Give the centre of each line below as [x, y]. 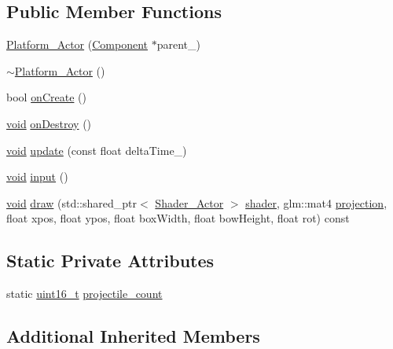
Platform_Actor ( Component [77, 44]
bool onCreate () [46, 97]
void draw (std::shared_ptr [72, 202]
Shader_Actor [189, 202]
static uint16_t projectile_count [84, 294]
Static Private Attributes [110, 261]
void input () [37, 176]
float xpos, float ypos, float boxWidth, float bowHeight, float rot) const [178, 218]
